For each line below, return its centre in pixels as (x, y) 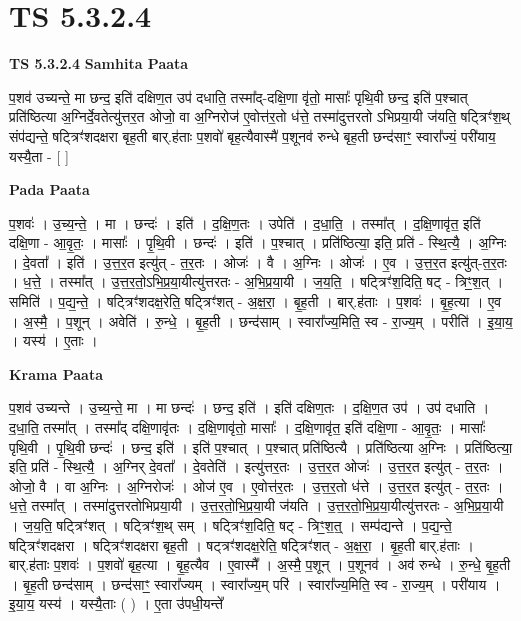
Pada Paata (49, 189)
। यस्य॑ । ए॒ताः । (53, 340)
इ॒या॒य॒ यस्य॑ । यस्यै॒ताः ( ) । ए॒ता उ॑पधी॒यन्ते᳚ (116, 603)
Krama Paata (56, 373)
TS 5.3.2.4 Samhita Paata (99, 63)
